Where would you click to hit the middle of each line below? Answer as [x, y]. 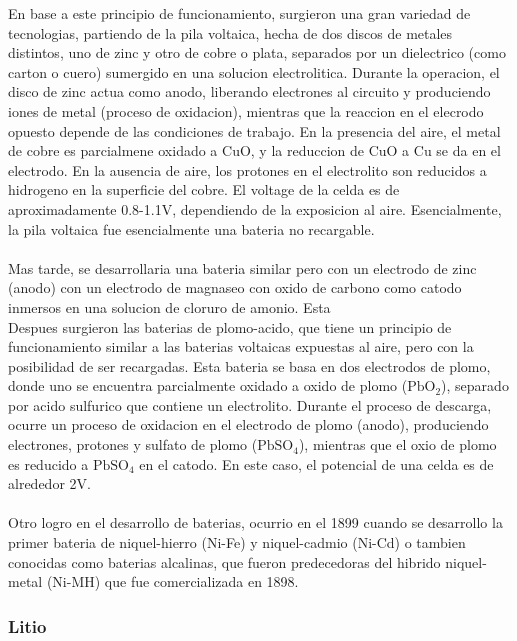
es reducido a [48, 463]
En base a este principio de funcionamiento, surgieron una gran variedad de [239, 13]
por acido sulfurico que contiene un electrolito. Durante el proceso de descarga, [250, 404]
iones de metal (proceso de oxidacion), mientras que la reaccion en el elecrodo [246, 110]
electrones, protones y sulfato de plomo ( [133, 444]
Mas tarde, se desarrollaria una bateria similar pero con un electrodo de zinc [242, 267]
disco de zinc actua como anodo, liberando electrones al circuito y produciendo [249, 91]
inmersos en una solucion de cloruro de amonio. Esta [169, 306]
